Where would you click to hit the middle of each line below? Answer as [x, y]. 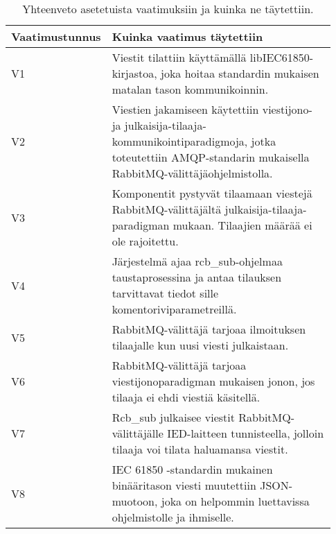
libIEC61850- [282, 57]
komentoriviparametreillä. [174, 309]
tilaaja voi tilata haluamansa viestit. [200, 449]
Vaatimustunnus [56, 36]
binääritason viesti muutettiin [184, 485]
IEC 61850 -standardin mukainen [192, 469]
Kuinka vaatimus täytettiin [187, 36]
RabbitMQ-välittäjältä [167, 209]
